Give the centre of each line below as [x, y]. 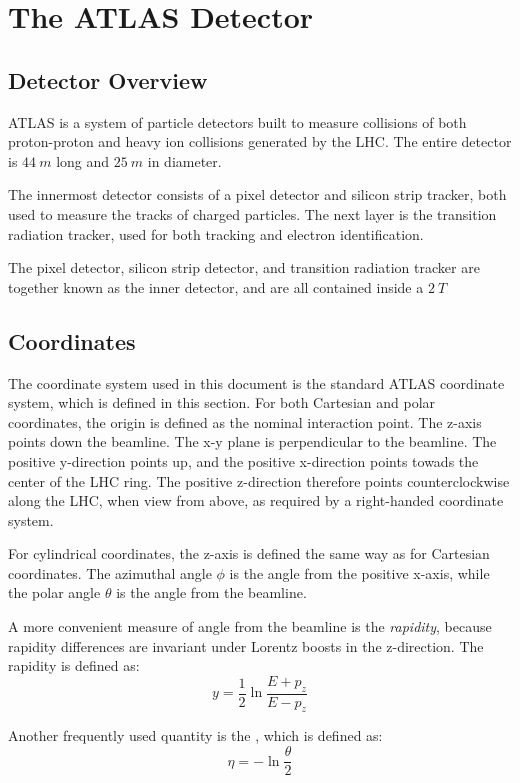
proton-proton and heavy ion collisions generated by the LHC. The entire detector [260, 141]
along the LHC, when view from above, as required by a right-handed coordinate [256, 500]
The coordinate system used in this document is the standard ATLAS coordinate [256, 382]
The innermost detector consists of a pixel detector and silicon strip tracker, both [257, 194]
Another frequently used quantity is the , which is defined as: [195, 735]
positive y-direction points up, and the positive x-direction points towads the [243, 460]
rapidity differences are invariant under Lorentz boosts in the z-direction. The [246, 645]
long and [83, 160]
